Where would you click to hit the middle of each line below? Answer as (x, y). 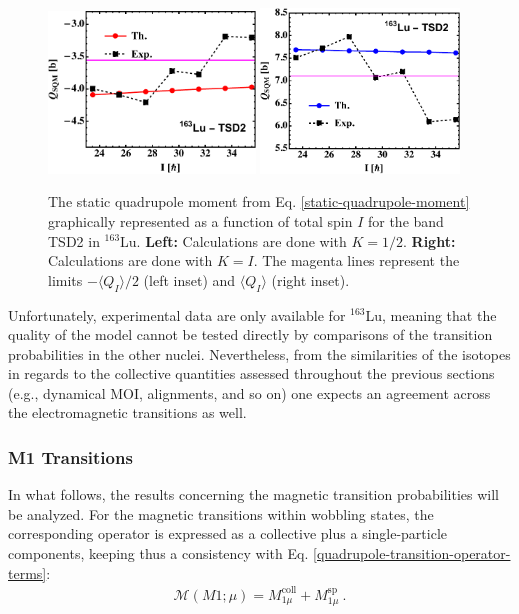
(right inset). (310, 279)
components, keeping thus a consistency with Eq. (158, 553)
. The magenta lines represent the (356, 260)
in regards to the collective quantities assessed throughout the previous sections (251, 373)
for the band (405, 220)
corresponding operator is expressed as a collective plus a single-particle (228, 533)
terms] (27, 572)
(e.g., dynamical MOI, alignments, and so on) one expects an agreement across (249, 392)
